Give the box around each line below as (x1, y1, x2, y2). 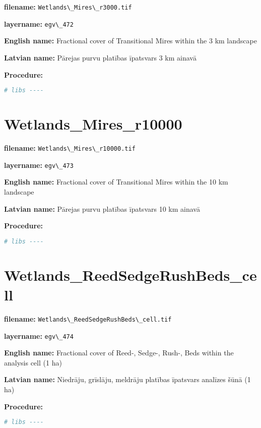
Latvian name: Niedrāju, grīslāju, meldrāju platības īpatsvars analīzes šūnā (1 (4, 374, 251, 385)
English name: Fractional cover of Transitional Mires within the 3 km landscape (4, 35, 257, 46)
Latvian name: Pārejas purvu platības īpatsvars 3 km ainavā (4, 52, 197, 63)
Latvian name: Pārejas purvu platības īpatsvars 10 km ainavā (4, 203, 200, 214)
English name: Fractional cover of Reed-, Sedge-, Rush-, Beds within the (4, 347, 234, 358)
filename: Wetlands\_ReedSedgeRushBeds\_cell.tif (4, 313, 172, 324)
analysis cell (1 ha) (4, 357, 62, 368)
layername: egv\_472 (4, 18, 74, 29)
